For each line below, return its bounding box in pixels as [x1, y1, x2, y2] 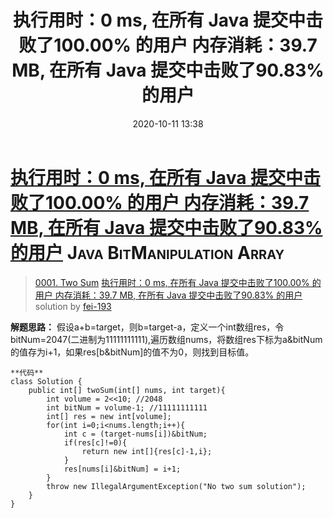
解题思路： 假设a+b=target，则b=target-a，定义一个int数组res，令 [10, 321, 285, 333]
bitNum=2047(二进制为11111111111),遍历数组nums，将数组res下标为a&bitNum [10, 333, 323, 345]
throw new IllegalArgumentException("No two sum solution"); [46, 481, 307, 491]
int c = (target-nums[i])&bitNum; [63, 429, 208, 439]
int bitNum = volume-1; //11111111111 [46, 402, 208, 413]
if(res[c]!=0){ [63, 437, 128, 448]
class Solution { [10, 376, 83, 386]
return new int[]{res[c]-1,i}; [81, 446, 213, 456]
